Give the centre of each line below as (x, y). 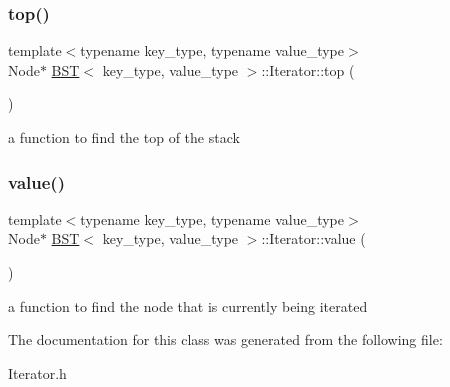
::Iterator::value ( (313, 238)
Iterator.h (37, 372)
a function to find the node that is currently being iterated (188, 305)
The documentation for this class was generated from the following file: (225, 339)
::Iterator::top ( (308, 69)
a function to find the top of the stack (124, 137)
